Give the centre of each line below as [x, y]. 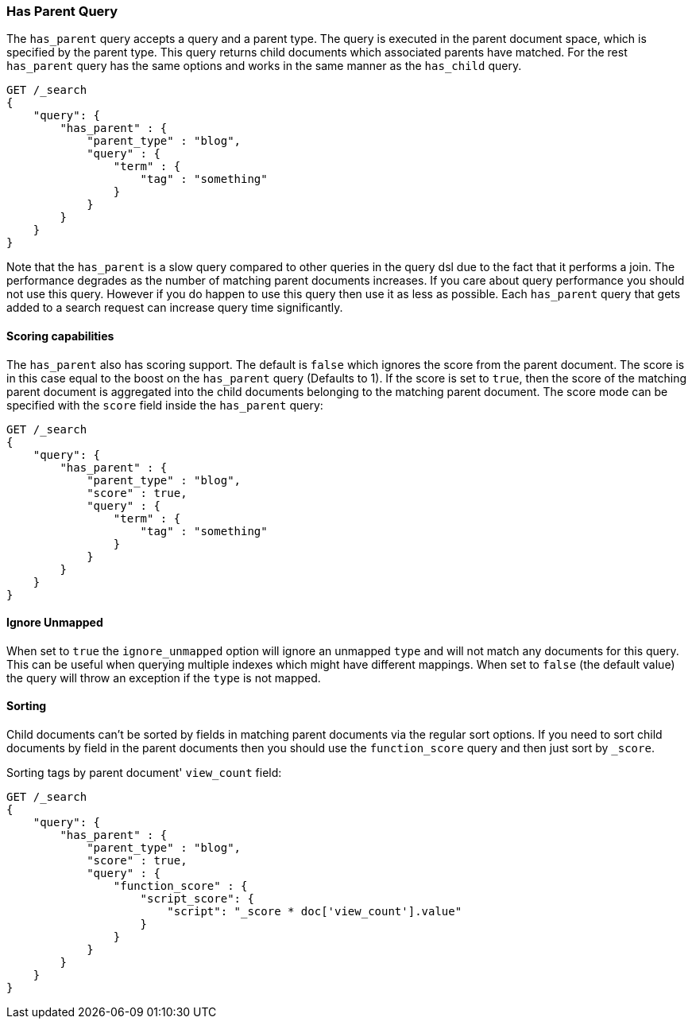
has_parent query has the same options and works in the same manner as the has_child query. [264, 66]
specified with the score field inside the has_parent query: [165, 405]
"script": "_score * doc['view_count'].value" [315, 912]
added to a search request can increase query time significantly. [175, 308]
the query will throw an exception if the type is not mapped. [164, 678]
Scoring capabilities [60, 336]
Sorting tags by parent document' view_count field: [144, 773]
